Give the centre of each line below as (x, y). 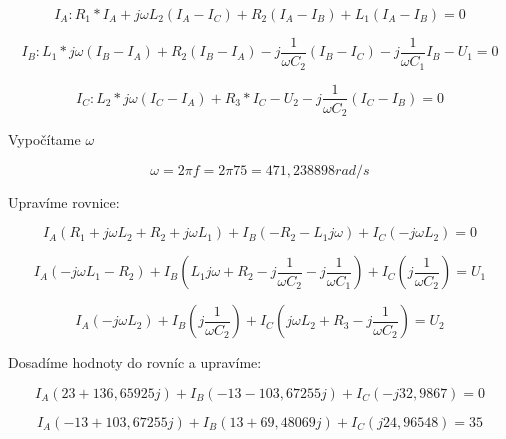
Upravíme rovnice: (64, 201)
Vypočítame (44, 139)
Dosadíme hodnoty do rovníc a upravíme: (135, 362)
